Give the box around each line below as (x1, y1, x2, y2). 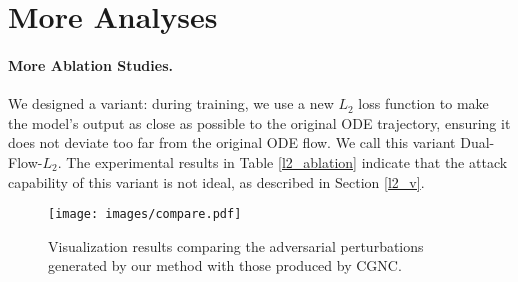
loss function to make (358, 93, 489, 114)
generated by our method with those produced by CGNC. (48, 255, 402, 276)
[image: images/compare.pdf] (48, 207, 242, 222)
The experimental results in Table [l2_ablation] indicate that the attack (66, 151, 508, 172)
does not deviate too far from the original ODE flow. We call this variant (8, 132, 456, 153)
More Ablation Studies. (8, 54, 173, 75)
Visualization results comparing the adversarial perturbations (48, 235, 424, 256)
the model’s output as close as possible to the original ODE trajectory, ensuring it (8, 112, 511, 133)
